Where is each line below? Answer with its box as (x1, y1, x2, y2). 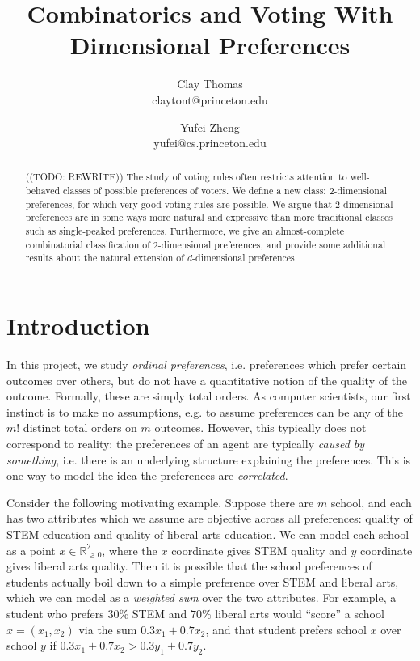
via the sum (78, 621, 137, 638)
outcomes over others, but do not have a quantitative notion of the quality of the (6, 371, 408, 388)
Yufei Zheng (180, 118, 240, 135)
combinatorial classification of (25, 237, 150, 251)
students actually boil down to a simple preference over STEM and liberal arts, (6, 573, 399, 590)
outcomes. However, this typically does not (154, 419, 367, 436)
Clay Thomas (177, 75, 243, 92)
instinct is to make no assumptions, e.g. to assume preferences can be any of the (6, 403, 404, 420)
